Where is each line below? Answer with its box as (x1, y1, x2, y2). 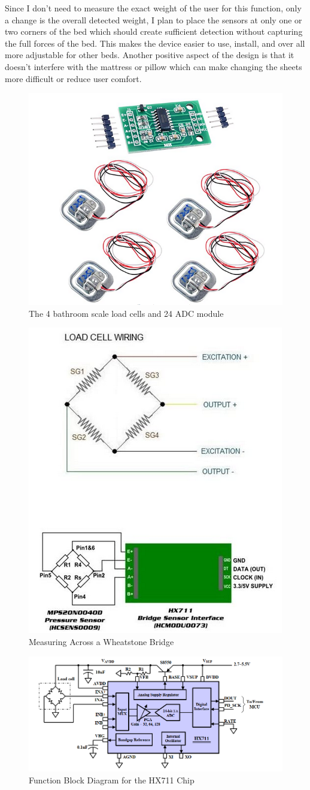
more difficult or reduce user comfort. (5, 72, 142, 84)
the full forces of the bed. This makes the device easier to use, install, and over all (5, 37, 305, 49)
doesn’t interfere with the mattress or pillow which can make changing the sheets (5, 60, 302, 72)
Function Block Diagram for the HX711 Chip (29, 773, 194, 786)
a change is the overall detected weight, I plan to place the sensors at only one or (5, 13, 302, 26)
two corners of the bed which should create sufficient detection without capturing (5, 25, 303, 38)
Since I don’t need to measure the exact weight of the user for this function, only (5, 2, 302, 14)
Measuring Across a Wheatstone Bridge (29, 635, 174, 648)
